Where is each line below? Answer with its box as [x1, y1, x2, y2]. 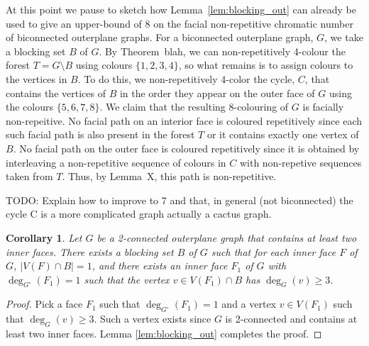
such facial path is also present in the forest [6, 127, 195, 142]
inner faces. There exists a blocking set [6, 244, 174, 259]
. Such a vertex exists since [94, 311, 211, 326]
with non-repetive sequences [239, 155, 362, 169]
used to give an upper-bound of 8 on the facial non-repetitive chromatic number [6, 16, 353, 30]
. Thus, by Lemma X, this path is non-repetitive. [62, 169, 277, 184]
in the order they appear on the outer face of [119, 85, 315, 100]
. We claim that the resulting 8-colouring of [99, 99, 289, 114]
